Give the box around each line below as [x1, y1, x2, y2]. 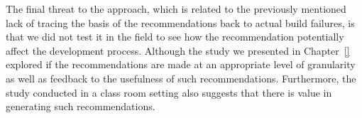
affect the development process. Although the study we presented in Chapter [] [6, 43, 350, 58]
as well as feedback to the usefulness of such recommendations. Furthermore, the [6, 70, 356, 85]
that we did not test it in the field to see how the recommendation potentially [6, 29, 344, 44]
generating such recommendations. [6, 99, 155, 114]
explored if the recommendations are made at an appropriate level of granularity [6, 57, 356, 72]
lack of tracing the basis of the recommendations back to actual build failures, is [6, 15, 355, 30]
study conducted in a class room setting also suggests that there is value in [6, 85, 332, 100]
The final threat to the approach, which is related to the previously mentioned [6, 1, 346, 16]
